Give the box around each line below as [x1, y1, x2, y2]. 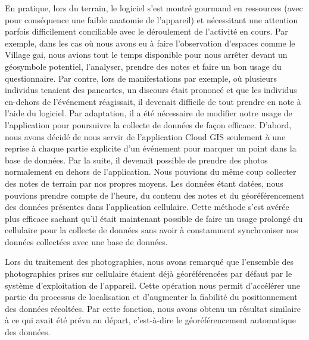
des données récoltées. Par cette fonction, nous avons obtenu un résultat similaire [5, 302, 301, 314]
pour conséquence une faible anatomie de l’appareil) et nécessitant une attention [5, 13, 298, 26]
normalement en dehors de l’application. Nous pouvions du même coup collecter [5, 165, 296, 178]
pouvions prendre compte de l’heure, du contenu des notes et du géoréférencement [5, 188, 304, 201]
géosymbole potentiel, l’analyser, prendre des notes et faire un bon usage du [5, 60, 282, 72]
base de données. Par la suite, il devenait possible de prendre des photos [5, 153, 268, 166]
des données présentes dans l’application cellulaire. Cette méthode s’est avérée [5, 200, 289, 213]
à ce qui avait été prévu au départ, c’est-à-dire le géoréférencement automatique [5, 314, 296, 326]
